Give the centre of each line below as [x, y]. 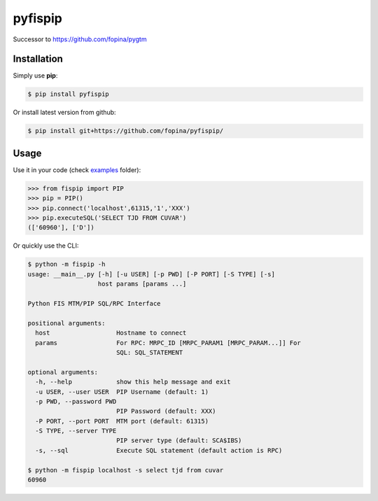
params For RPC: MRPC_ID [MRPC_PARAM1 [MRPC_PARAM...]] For [168, 343]
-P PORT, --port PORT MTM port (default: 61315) [122, 421]
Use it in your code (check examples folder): [77, 170]
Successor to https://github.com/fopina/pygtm [80, 39]
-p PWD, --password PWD [76, 401]
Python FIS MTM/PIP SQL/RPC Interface [94, 303]
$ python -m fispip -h [66, 264]
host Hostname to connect [111, 333]
